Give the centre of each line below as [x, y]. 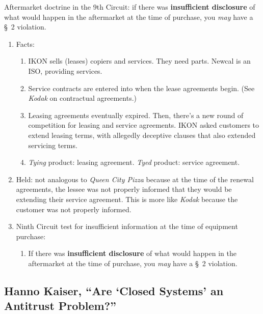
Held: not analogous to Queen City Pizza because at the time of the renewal [135, 179]
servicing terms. [53, 145]
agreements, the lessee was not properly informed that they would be [124, 189]
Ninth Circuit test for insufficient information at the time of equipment [127, 226]
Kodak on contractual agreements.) [82, 98]
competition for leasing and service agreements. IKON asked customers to [144, 125]
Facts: [25, 44]
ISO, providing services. [65, 70]
